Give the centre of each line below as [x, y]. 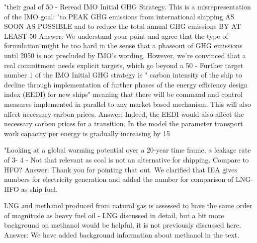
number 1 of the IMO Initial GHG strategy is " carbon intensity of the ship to [123, 75]
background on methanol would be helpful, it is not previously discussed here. [123, 225]
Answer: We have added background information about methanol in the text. [122, 235]
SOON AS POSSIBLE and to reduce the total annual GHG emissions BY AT [123, 26]
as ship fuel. [39, 189]
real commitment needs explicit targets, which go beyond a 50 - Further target [124, 65]
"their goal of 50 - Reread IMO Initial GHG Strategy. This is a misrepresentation [128, 6]
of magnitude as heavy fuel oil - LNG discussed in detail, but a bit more [114, 215]
